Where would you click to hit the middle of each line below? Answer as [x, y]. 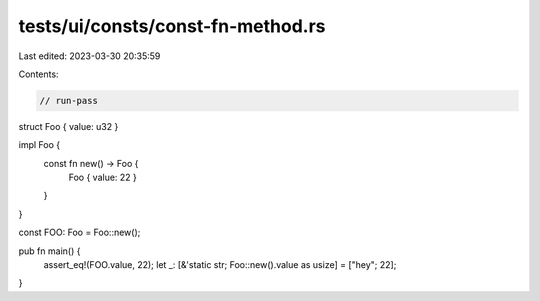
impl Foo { [39, 145]
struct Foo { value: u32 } [68, 126]
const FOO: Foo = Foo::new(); [79, 232]
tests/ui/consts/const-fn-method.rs [172, 26]
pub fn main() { [49, 251]
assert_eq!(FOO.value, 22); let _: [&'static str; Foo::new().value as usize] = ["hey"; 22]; [220, 265]
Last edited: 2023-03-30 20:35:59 [89, 56]
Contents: [38, 74]
